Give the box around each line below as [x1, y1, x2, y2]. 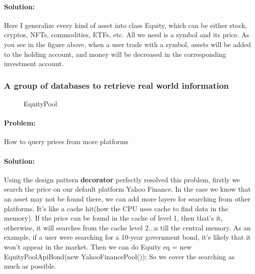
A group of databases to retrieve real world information [4, 79, 229, 91]
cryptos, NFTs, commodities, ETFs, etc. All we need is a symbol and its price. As [4, 29, 250, 40]
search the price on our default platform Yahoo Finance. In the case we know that [4, 184, 251, 194]
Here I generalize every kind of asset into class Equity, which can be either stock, [4, 20, 247, 30]
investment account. [4, 58, 64, 69]
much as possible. [4, 261, 56, 271]
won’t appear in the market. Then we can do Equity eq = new [4, 241, 192, 251]
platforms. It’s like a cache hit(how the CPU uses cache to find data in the [4, 203, 229, 213]
